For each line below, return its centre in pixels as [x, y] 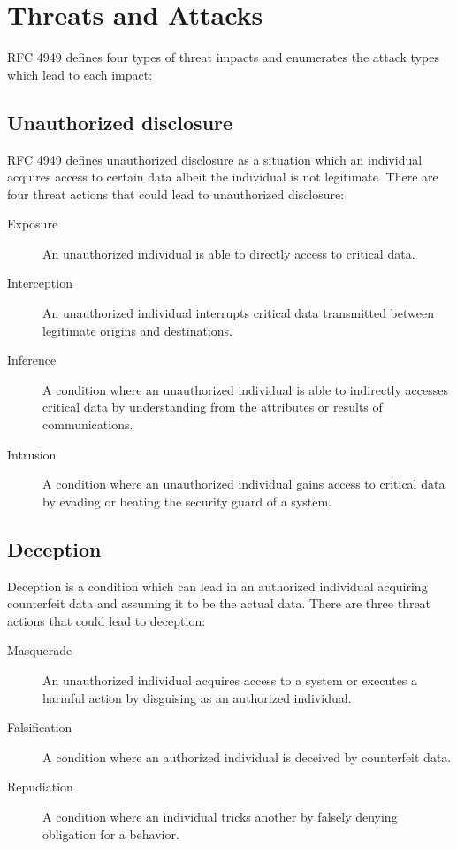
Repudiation [40, 787]
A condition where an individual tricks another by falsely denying [220, 816]
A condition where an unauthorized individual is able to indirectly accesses [245, 389]
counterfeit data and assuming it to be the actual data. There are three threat [219, 603]
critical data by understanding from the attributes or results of [213, 407]
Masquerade [40, 650]
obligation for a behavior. [111, 834]
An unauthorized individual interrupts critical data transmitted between [238, 313]
